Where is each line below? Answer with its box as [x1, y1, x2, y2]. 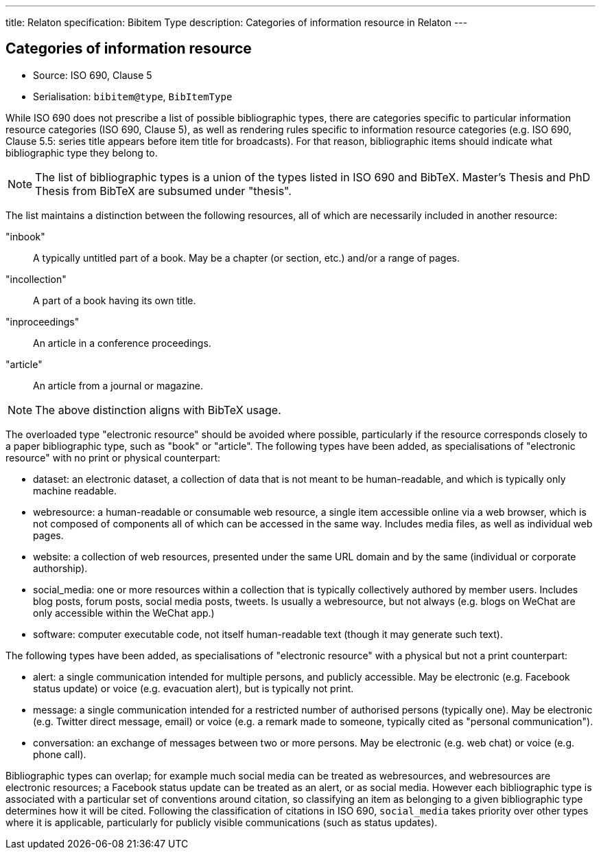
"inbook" [5, 230, 45, 242]
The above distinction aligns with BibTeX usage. [35, 402, 281, 417]
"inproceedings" [5, 315, 80, 328]
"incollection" [5, 273, 67, 285]
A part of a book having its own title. [33, 294, 196, 306]
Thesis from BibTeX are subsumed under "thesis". [35, 183, 292, 198]
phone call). [33, 748, 86, 760]
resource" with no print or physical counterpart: [5, 451, 221, 464]
